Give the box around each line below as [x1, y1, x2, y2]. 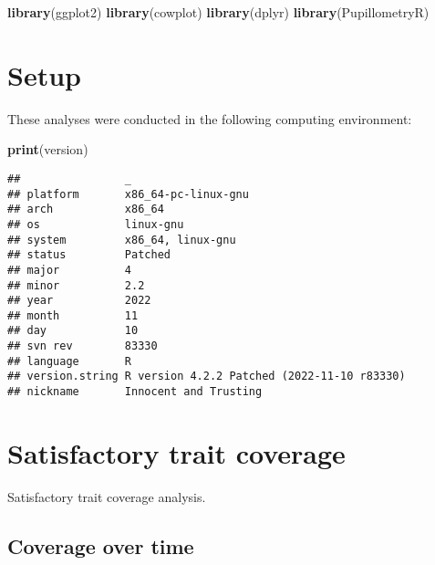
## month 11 [7, 309, 139, 322]
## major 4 [7, 263, 132, 277]
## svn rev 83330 [7, 340, 158, 353]
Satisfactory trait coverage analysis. [7, 487, 206, 506]
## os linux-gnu [7, 217, 184, 231]
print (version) [7, 140, 88, 159]
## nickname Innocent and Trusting [7, 385, 263, 399]
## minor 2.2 [7, 278, 145, 292]
